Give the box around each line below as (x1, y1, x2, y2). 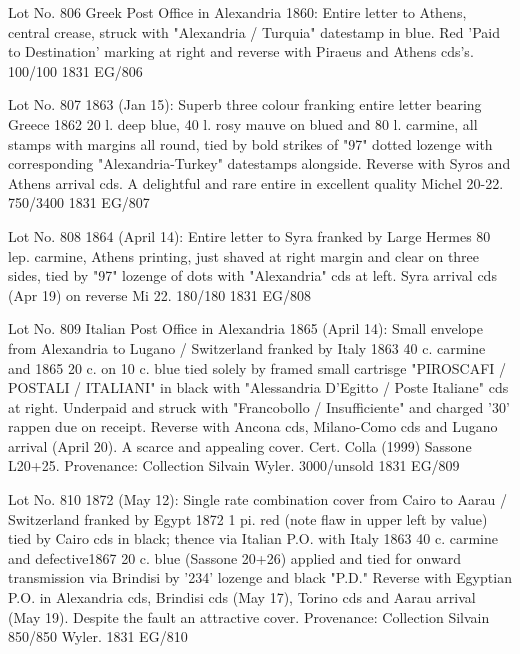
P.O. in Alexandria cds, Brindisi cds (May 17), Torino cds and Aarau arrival (8, 587, 476, 608)
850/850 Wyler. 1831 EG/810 (8, 626, 188, 647)
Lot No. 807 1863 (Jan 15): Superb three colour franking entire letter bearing (8, 94, 482, 115)
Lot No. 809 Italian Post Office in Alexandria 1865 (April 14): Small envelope (8, 318, 483, 339)
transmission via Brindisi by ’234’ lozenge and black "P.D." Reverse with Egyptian (8, 567, 512, 588)
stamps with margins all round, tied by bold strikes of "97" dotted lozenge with (8, 133, 493, 154)
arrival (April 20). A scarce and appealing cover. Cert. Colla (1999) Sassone (8, 435, 472, 456)
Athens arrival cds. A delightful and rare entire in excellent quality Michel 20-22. (8, 172, 504, 193)
